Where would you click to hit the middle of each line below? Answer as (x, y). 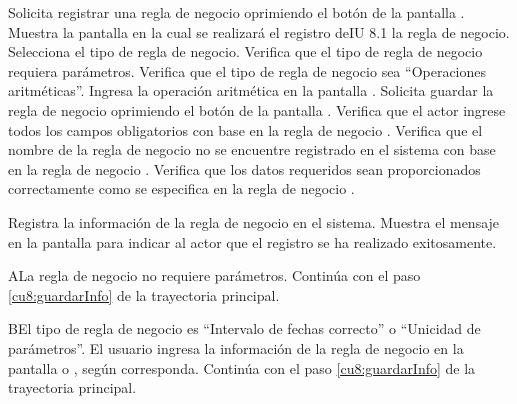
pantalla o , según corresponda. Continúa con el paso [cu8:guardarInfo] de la (242, 367)
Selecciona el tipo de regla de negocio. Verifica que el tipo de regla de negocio (245, 51)
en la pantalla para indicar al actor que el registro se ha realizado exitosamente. (252, 241)
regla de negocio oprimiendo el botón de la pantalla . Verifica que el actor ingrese (257, 109)
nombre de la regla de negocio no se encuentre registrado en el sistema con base (252, 149)
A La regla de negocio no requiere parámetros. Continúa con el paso (214, 275)
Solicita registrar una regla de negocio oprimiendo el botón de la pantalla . (236, 12)
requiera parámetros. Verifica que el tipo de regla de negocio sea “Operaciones (247, 70)
